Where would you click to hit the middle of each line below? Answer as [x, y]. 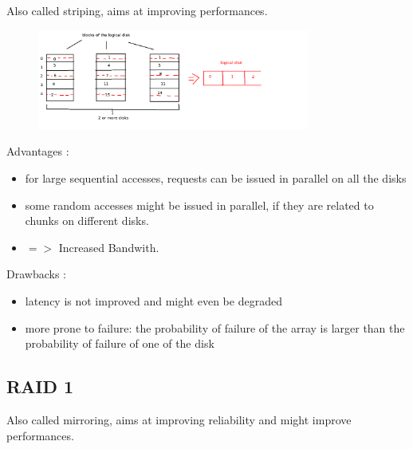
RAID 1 [40, 386]
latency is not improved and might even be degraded [153, 300]
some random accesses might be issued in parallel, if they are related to [199, 205]
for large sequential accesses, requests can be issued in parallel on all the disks [216, 177]
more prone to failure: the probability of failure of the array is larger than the [215, 327]
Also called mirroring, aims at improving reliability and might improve [179, 419]
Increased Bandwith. [109, 247]
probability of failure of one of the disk [120, 343]
